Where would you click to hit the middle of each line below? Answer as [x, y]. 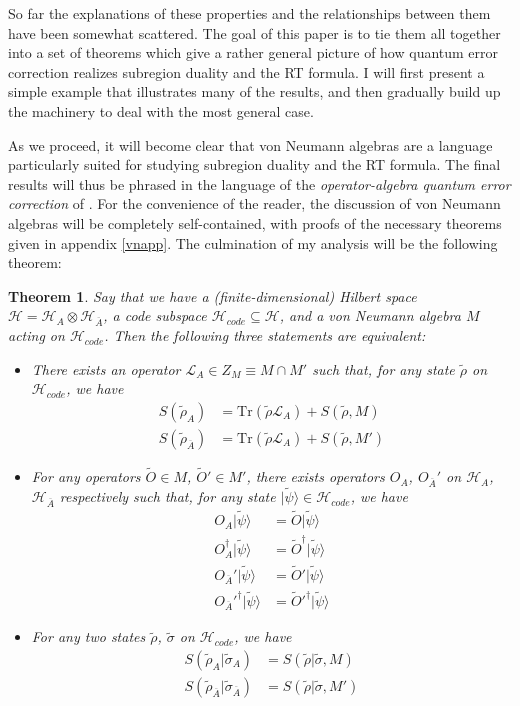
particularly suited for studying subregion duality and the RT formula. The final [254, 164]
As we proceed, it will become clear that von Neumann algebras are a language [250, 144]
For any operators [86, 476]
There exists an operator [106, 368]
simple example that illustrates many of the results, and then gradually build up [254, 91]
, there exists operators [315, 476]
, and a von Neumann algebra [370, 315]
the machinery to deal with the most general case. [161, 110]
